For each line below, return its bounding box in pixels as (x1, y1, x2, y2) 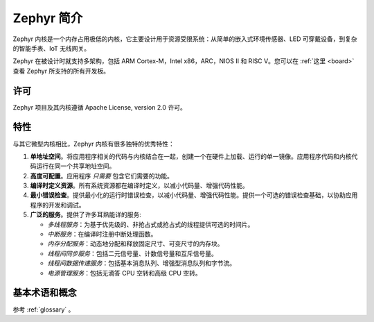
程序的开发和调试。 (30, 201, 85, 209)
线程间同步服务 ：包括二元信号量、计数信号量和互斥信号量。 (47, 249, 217, 257)
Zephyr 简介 (12, 10, 83, 26)
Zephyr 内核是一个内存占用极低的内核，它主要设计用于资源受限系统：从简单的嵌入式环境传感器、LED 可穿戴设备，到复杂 (12, 35, 358, 43)
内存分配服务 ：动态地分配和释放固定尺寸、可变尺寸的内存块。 (47, 239, 224, 248)
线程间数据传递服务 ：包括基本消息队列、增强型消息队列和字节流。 (47, 259, 235, 267)
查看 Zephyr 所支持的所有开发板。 (12, 67, 110, 75)
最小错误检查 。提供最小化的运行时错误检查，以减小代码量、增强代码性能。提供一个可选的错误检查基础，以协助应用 (30, 191, 358, 199)
